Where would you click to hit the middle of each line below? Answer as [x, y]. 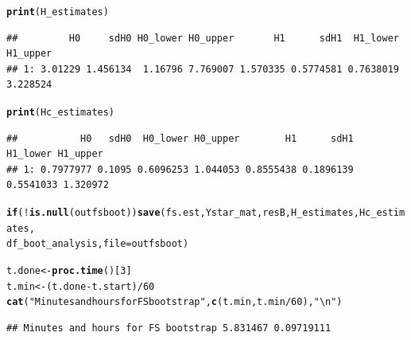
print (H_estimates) [58, 12]
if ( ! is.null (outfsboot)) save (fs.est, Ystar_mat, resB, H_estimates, [183, 213]
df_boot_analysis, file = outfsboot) [98, 244]
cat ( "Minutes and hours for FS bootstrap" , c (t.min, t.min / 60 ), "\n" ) [174, 302]
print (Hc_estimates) [61, 113]
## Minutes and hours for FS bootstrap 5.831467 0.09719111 [169, 328]
